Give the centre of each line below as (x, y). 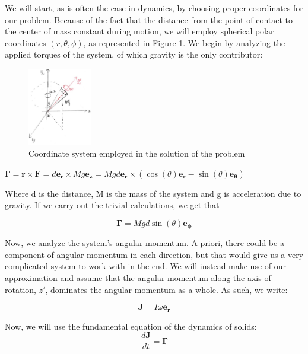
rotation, (20, 289)
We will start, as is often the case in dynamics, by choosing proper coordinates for (154, 8)
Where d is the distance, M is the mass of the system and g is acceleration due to (153, 193)
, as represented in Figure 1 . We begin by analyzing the (184, 42)
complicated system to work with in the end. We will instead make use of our (146, 266)
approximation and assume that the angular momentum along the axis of (138, 278)
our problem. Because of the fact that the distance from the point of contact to (149, 19)
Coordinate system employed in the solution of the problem (137, 153)
